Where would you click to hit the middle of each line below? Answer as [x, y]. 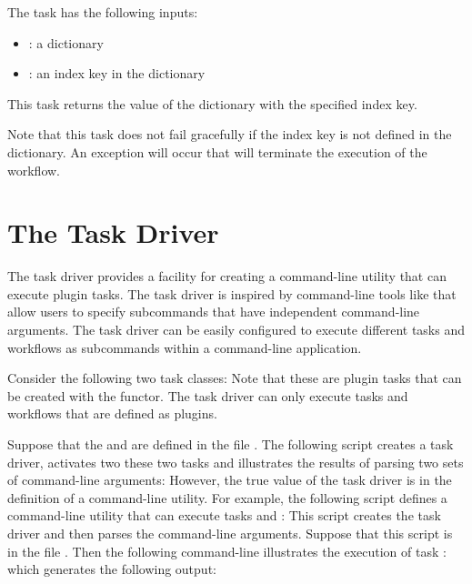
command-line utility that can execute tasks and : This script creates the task [224, 515]
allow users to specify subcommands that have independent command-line [214, 312]
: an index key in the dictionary [117, 73]
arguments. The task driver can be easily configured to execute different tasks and [236, 330]
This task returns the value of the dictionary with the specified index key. [212, 103]
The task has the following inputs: [103, 12]
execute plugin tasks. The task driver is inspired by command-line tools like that [232, 293]
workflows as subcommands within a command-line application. [185, 347]
